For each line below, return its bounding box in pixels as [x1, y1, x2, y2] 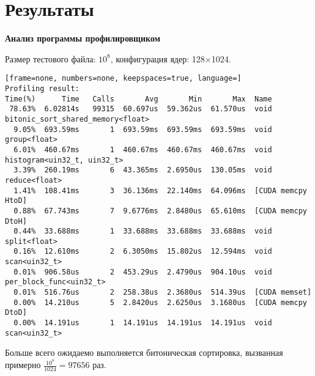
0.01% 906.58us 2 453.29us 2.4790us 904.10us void [13, 267, 272, 276]
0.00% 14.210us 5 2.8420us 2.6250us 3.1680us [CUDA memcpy [13, 298, 307, 307]
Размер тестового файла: [5, 52, 96, 65]
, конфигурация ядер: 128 [110, 52, 205, 65]
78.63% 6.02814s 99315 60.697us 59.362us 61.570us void [9, 105, 272, 114]
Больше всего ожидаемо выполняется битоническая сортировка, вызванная [5, 346, 283, 359]
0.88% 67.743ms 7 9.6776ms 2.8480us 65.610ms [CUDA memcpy [13, 206, 307, 215]
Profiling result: [5, 84, 80, 93]
